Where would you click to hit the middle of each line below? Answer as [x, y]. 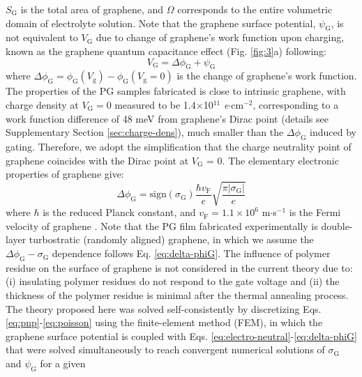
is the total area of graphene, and [92, 9]
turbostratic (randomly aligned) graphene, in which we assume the [171, 239]
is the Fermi [315, 212]
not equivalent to [42, 37]
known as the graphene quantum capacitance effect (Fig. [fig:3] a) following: [166, 51]
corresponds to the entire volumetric [255, 9]
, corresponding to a [296, 104]
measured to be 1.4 [155, 104]
